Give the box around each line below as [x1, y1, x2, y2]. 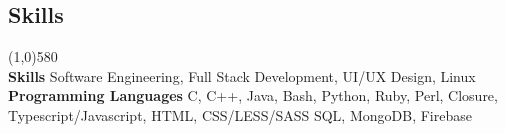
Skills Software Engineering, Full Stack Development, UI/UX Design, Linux [8, 65, 476, 86]
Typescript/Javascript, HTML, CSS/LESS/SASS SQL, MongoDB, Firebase [8, 104, 472, 125]
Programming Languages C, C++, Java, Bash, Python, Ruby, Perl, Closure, [8, 85, 498, 106]
